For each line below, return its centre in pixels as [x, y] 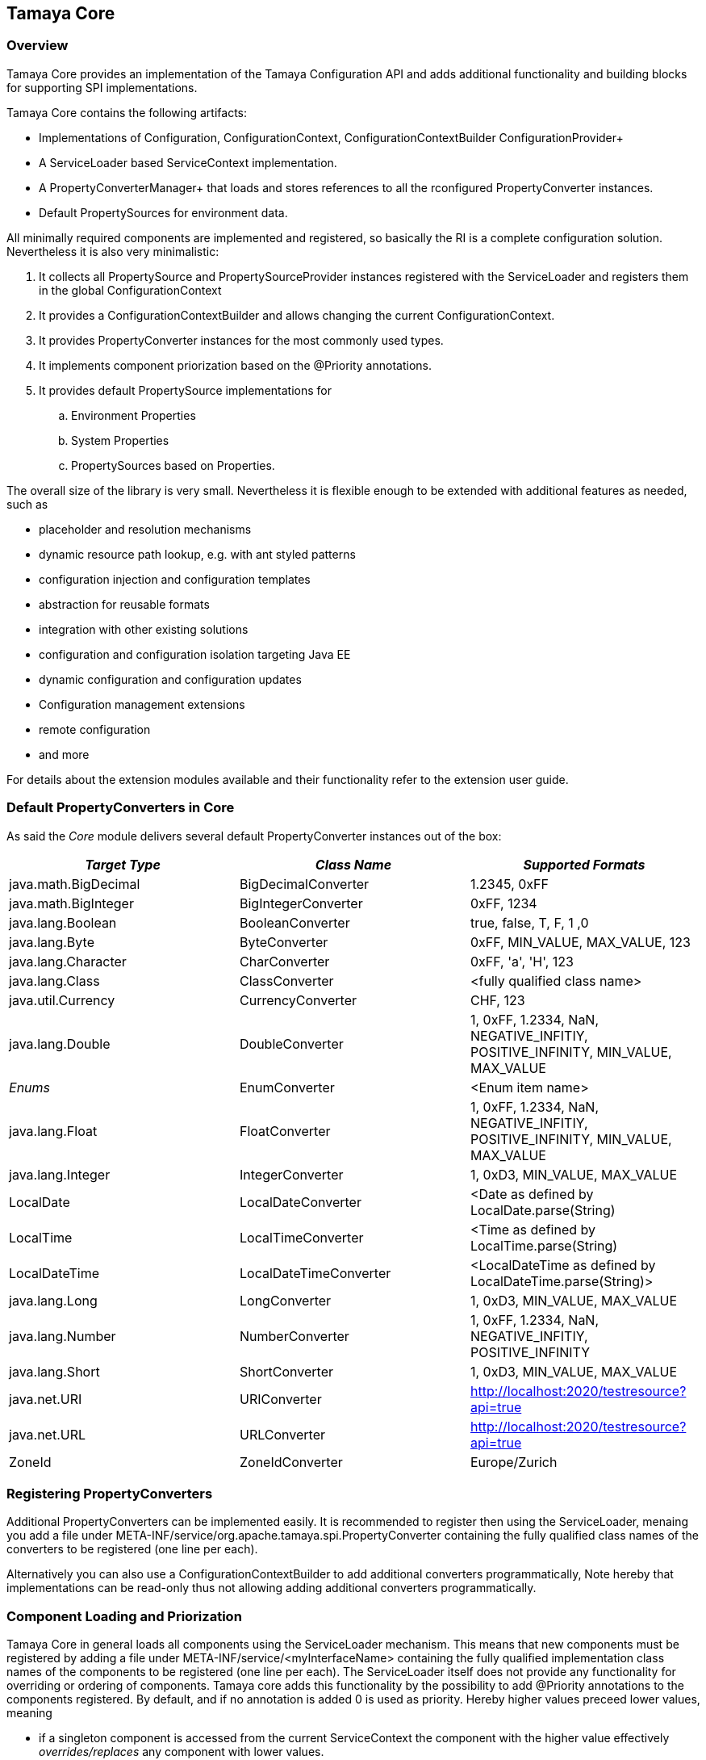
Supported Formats [584, 864]
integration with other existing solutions [144, 629]
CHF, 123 [497, 1000]
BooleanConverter [295, 922]
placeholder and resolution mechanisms [145, 529]
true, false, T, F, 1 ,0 [529, 922]
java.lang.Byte [52, 942]
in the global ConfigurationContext [130, 290]
